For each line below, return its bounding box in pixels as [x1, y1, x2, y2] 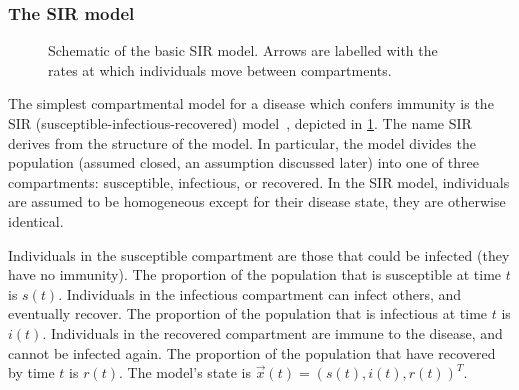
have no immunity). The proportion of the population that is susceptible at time [8, 264, 502, 285]
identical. [8, 210, 64, 231]
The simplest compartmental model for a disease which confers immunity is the [8, 93, 494, 114]
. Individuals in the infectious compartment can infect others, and [58, 283, 462, 304]
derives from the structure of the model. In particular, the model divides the [8, 132, 476, 153]
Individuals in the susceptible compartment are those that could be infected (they [8, 244, 510, 265]
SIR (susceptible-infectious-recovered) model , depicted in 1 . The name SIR [8, 113, 472, 133]
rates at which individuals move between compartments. [48, 59, 392, 80]
